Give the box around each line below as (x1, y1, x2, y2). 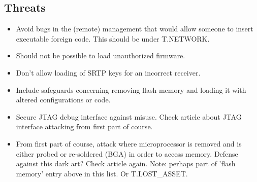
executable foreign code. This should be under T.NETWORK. (16, 33, 210, 44)
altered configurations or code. (16, 94, 111, 105)
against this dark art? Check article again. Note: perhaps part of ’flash (16, 158, 236, 169)
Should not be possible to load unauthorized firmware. (16, 50, 185, 61)
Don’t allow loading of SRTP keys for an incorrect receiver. (16, 67, 201, 78)
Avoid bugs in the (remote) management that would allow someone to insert (16, 23, 253, 34)
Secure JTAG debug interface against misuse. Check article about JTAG (16, 111, 242, 122)
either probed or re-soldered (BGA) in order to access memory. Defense (16, 148, 238, 159)
